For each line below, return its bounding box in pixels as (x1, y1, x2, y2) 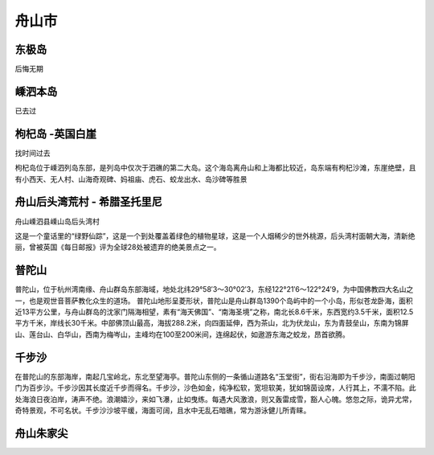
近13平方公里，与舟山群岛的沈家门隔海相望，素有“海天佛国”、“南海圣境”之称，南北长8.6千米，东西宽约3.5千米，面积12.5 (14, 307, 414, 317)
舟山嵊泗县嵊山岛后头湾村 (14, 216, 100, 226)
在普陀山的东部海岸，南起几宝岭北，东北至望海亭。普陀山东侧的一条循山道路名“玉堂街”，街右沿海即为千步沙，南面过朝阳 (14, 371, 416, 381)
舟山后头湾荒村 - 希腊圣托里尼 (14, 195, 162, 209)
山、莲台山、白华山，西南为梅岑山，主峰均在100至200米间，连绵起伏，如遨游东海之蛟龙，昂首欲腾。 (14, 330, 350, 339)
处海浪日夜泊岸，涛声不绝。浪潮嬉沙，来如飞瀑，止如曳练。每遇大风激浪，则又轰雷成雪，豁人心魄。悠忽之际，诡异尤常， (14, 394, 416, 404)
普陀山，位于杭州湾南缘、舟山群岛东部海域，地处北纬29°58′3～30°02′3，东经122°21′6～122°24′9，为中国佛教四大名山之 (14, 285, 414, 294)
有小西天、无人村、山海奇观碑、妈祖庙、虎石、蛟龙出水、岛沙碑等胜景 (14, 174, 248, 184)
